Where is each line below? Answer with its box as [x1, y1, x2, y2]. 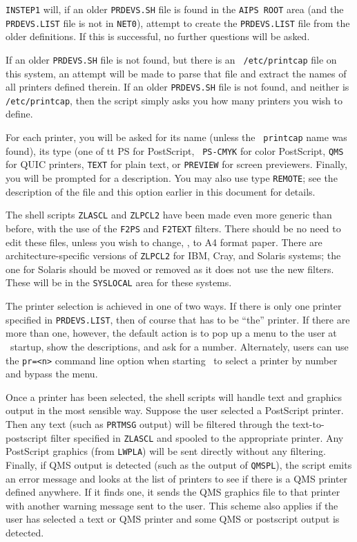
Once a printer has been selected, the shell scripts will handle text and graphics [6, 389, 342, 404]
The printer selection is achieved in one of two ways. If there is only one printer [6, 299, 342, 313]
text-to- [292, 416, 325, 431]
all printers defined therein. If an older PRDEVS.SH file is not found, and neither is [6, 80, 349, 94]
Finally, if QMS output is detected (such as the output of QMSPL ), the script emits [6, 457, 352, 471]
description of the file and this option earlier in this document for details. [6, 184, 316, 198]
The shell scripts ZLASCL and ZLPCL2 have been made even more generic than [6, 207, 332, 222]
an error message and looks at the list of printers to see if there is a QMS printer [6, 471, 348, 485]
